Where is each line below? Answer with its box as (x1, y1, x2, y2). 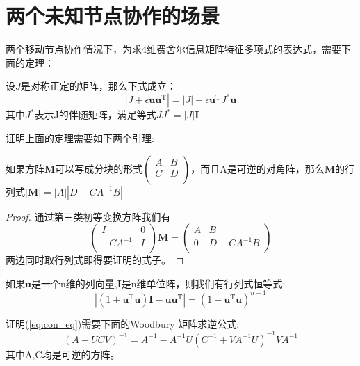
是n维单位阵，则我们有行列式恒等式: (121, 276, 286, 290)
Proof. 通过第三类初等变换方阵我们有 (6, 209, 171, 223)
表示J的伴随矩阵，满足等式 (34, 107, 156, 122)
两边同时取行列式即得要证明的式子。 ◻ (6, 253, 184, 267)
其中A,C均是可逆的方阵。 (6, 347, 120, 361)
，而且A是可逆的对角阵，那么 (190, 161, 325, 175)
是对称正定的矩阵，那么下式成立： (20, 79, 177, 93)
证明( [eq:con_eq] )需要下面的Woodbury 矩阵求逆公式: (6, 316, 240, 331)
